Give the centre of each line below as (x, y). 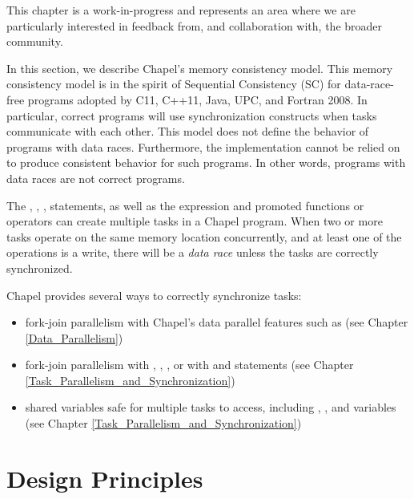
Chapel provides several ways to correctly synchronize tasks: (154, 295)
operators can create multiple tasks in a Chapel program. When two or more (195, 221)
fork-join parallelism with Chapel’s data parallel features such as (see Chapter (217, 322)
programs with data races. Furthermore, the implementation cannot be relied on (203, 146)
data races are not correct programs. (96, 178)
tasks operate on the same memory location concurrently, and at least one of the (204, 236)
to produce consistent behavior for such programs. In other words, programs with (206, 162)
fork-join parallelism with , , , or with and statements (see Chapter (189, 365)
